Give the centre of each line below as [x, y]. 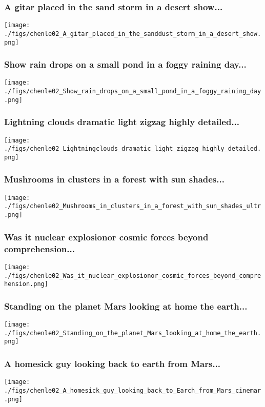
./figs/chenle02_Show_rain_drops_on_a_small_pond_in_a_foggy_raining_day [133, 91]
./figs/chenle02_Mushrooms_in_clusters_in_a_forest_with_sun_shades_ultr [133, 206]
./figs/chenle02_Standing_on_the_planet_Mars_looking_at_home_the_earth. [133, 333]
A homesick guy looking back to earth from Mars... [113, 363]
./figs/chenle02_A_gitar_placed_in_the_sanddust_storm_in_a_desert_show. [133, 34]
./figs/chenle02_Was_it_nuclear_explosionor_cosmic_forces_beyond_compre [133, 276]
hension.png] [26, 284]
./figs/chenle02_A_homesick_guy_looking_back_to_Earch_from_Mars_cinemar [133, 390]
